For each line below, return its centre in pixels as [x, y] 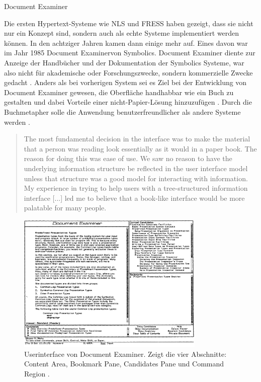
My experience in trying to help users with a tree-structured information [136, 188]
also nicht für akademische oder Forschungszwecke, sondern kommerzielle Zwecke [128, 72]
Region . [37, 373]
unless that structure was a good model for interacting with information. [136, 178]
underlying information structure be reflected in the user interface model [136, 168]
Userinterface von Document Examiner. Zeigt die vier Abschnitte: [125, 354]
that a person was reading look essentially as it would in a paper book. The [140, 148]
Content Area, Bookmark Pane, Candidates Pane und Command [124, 364]
